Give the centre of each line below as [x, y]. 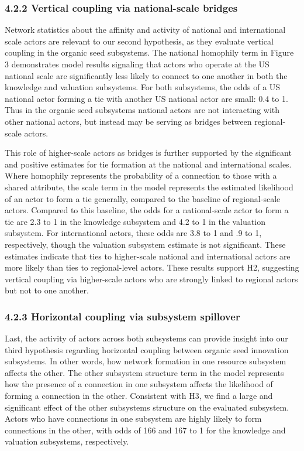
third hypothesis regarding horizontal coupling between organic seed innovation [147, 349]
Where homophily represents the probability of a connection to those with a [141, 175]
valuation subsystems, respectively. [67, 441]
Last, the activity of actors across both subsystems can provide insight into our [146, 338]
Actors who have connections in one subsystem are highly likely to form [133, 418]
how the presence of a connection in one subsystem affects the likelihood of [139, 384]
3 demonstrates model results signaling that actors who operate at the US [137, 64]
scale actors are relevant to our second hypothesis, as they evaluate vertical [139, 41]
